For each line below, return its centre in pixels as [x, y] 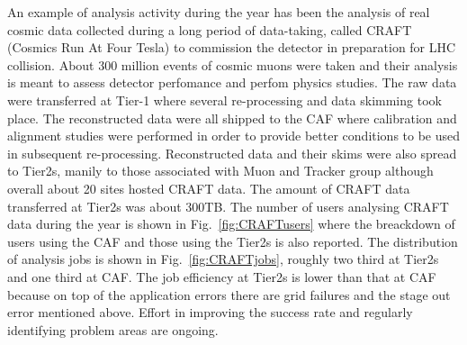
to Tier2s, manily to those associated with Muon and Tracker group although [220, 171]
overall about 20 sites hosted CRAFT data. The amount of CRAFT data [209, 188]
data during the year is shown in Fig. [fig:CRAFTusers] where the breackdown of [231, 224]
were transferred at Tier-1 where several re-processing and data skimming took [225, 100]
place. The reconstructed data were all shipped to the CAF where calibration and [232, 118]
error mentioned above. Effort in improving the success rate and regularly [210, 312]
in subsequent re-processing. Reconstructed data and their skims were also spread [232, 153]
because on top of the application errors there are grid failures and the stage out [229, 294]
